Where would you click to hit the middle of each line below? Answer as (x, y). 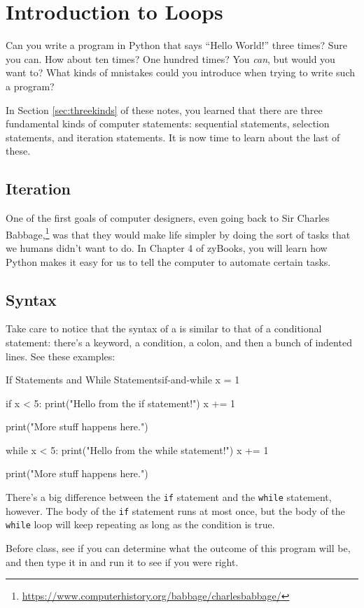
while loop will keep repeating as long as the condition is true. (140, 524)
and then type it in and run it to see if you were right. (122, 561)
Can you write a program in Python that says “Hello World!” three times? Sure (176, 45)
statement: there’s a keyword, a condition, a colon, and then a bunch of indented (179, 342)
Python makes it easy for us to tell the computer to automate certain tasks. (168, 261)
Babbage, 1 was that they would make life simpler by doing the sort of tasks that (178, 233)
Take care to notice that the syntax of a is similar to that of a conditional (164, 328)
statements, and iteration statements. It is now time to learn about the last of (173, 137)
